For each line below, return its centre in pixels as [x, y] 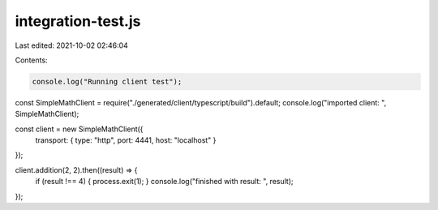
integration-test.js [78, 21]
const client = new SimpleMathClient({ [79, 129]
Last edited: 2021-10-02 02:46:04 [72, 45]
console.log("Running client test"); [107, 81]
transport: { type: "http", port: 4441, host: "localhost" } [126, 140]
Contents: [31, 60]
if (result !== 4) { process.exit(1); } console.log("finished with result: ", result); [164, 182]
